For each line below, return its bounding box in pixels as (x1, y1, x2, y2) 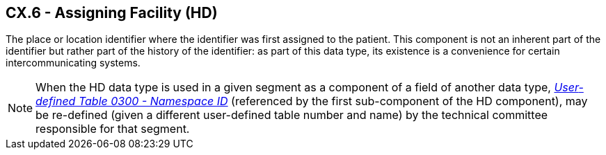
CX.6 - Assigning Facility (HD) (6, 4, 218, 21)
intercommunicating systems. (6, 57, 141, 69)
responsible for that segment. (35, 122, 190, 136)
